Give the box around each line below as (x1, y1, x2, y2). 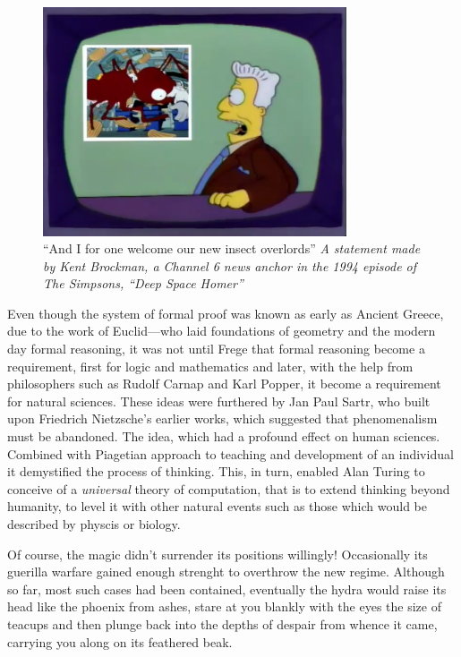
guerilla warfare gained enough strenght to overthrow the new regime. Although (7, 562, 445, 581)
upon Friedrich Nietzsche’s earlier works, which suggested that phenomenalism (7, 409, 438, 428)
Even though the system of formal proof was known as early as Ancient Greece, (7, 303, 444, 322)
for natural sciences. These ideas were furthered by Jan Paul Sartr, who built (7, 391, 431, 410)
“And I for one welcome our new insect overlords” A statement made (43, 239, 421, 258)
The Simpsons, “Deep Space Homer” (43, 274, 243, 293)
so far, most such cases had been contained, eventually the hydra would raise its (7, 579, 447, 598)
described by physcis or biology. (7, 515, 181, 533)
